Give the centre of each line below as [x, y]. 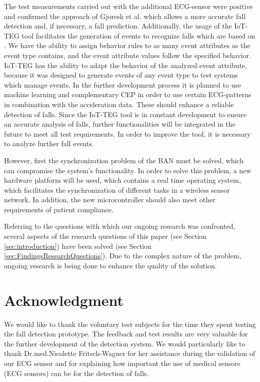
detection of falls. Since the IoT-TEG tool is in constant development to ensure [125, 114]
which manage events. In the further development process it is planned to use [123, 84]
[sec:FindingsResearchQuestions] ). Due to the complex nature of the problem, [123, 256]
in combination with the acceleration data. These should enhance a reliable [119, 104]
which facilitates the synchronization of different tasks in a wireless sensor [117, 189]
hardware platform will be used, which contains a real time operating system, [122, 180]
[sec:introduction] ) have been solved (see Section [78, 246]
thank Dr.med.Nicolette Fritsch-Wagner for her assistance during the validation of [130, 353]
